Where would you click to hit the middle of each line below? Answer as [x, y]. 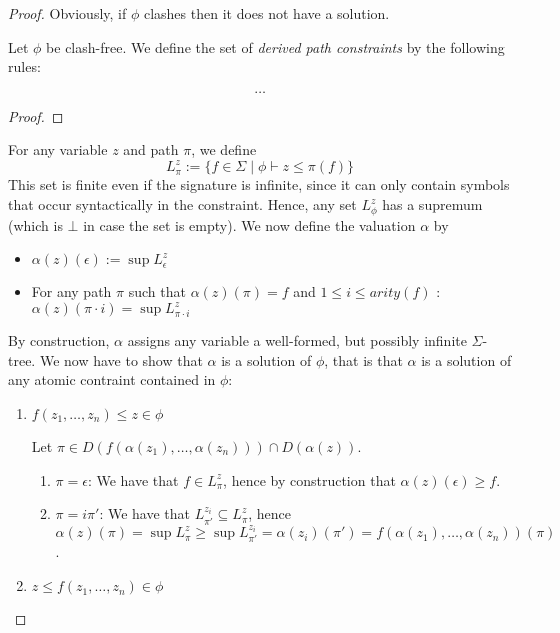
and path [151, 149]
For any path [71, 291]
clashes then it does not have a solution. [266, 13]
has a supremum [432, 204]
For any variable [58, 149]
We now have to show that [121, 359]
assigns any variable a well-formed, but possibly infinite [297, 340]
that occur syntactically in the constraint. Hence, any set [182, 204]
